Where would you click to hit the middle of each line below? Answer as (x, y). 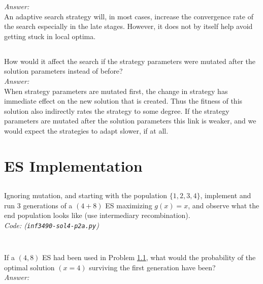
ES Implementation (73, 165)
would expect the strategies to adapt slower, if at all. (86, 130)
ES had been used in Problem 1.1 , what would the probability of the (149, 257)
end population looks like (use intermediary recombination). (97, 215)
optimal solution (29, 267)
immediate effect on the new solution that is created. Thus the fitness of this (123, 101)
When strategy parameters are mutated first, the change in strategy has (116, 91)
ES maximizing (129, 205)
